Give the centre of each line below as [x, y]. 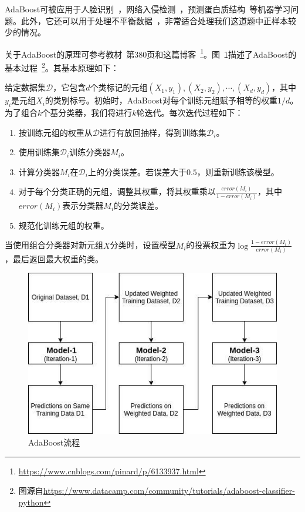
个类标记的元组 [119, 87]
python [31, 502]
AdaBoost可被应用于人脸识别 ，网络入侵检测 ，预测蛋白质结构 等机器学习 [148, 9]
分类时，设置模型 [143, 245]
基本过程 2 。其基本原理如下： [62, 67]
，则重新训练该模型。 [238, 171]
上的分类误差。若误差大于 [137, 171]
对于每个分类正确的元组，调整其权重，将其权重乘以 [117, 191]
